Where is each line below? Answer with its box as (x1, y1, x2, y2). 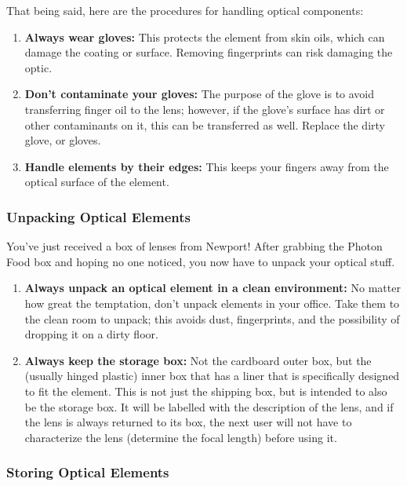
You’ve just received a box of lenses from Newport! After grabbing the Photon (6, 238, 383, 254)
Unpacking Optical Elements (6, 206, 191, 226)
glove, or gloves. (24, 132, 101, 148)
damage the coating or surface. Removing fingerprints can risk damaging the (24, 44, 393, 60)
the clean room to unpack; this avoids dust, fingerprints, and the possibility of (24, 310, 400, 327)
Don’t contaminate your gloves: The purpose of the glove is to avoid (24, 86, 375, 102)
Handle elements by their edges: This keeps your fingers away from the (24, 158, 389, 174)
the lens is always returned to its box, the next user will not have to (24, 414, 352, 430)
